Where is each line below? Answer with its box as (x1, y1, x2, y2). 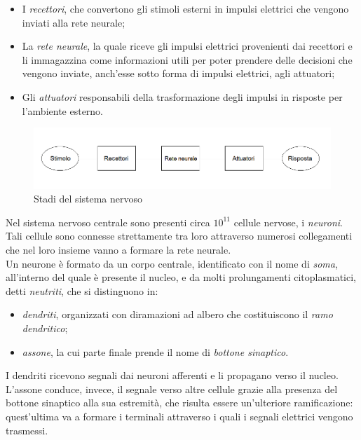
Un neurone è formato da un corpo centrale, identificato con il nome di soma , (6, 256, 338, 270)
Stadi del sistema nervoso (34, 191, 143, 206)
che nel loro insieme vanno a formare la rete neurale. (6, 242, 231, 257)
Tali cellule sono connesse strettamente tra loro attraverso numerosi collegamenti (6, 228, 353, 243)
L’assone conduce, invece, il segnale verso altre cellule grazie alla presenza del (6, 381, 338, 396)
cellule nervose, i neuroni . (233, 214, 343, 229)
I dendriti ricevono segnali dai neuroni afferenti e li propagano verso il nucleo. (6, 368, 339, 383)
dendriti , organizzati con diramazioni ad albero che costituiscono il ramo (22, 307, 333, 322)
